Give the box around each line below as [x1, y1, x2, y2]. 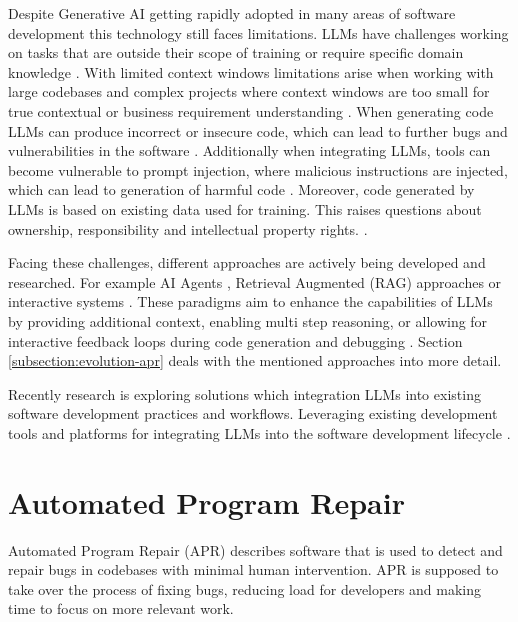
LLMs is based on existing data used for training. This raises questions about [8, 198, 482, 219]
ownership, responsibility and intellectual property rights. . [8, 218, 368, 239]
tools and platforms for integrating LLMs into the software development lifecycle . [8, 422, 511, 443]
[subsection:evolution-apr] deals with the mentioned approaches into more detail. [8, 350, 502, 371]
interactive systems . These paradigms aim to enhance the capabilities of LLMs [8, 291, 493, 312]
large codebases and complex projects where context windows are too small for [8, 81, 490, 102]
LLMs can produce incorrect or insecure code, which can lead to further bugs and [8, 120, 508, 141]
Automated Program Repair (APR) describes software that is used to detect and [8, 539, 503, 560]
